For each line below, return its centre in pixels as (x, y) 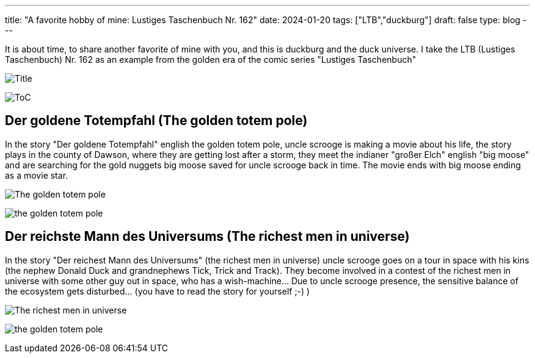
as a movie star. (37, 175)
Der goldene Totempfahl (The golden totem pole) (156, 121)
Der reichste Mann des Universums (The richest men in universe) (207, 237)
